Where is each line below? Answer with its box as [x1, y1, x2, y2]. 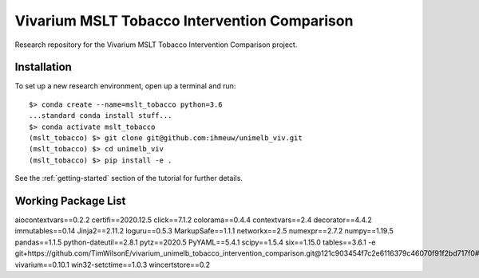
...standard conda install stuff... [29, 112, 172, 120]
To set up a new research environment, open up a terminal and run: [14, 81, 236, 91]
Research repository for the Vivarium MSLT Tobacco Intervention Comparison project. [14, 40, 298, 49]
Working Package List [14, 194, 126, 207]
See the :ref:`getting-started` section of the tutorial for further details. [14, 174, 243, 183]
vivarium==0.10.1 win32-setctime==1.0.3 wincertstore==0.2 [14, 260, 211, 269]
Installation [14, 61, 72, 74]
